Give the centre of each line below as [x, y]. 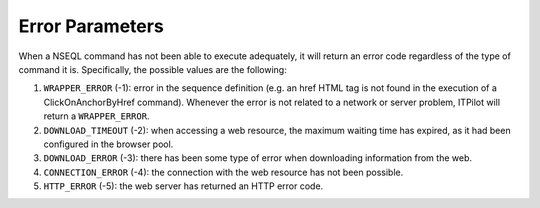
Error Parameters [91, 26]
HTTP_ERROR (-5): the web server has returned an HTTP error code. [183, 186]
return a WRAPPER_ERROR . [96, 116]
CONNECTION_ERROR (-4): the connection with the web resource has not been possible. [223, 172]
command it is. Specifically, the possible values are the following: [152, 69]
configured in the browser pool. [108, 144]
